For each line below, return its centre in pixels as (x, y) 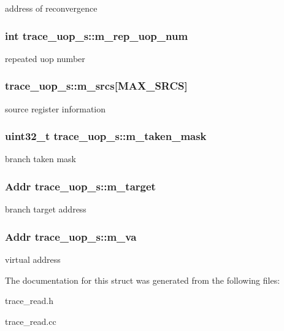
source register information (56, 108)
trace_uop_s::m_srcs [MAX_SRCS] (96, 86)
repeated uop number (45, 58)
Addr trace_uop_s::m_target (80, 186)
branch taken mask (41, 159)
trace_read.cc (31, 321)
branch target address (46, 209)
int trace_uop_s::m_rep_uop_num (97, 35)
